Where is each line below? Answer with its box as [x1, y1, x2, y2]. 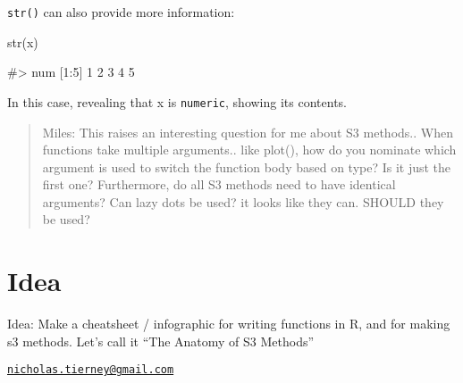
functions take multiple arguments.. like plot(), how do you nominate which [42, 140, 457, 159]
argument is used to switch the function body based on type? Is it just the [42, 157, 451, 176]
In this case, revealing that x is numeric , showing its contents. [7, 92, 347, 111]
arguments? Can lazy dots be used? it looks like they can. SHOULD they [42, 192, 444, 211]
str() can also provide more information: [7, 3, 235, 21]
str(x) [7, 32, 38, 51]
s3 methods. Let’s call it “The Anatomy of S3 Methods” [7, 331, 315, 350]
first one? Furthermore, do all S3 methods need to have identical [42, 175, 396, 194]
